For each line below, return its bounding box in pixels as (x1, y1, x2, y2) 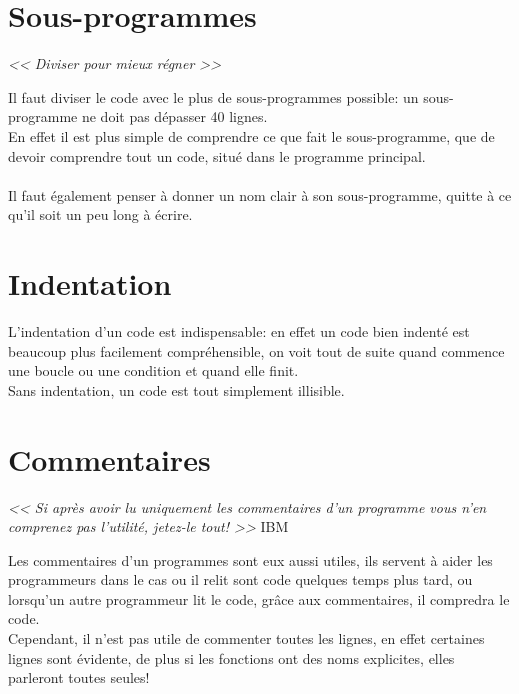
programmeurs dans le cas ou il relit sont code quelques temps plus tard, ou (8, 569, 473, 590)
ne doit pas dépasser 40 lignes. (81, 106, 268, 127)
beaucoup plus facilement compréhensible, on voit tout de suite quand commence (8, 340, 505, 361)
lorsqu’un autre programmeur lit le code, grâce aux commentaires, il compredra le (8, 588, 510, 609)
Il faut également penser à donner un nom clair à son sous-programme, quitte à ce (8, 184, 512, 205)
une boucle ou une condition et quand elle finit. (8, 360, 299, 381)
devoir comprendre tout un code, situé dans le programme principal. (8, 145, 426, 166)
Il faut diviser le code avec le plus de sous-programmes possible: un (8, 86, 419, 107)
